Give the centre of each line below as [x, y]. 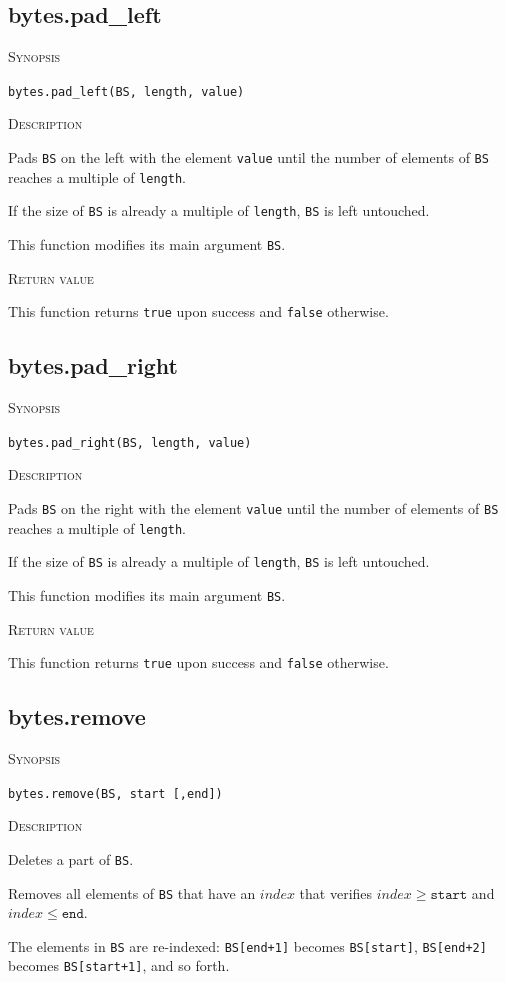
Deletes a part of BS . [71, 858]
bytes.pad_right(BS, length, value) [130, 442]
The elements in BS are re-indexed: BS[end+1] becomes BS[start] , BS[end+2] [247, 945]
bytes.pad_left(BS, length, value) [126, 91]
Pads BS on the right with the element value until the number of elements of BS [253, 507]
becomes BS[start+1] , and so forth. [119, 965]
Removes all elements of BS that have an [132, 892]
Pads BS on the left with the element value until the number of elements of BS [248, 157]
